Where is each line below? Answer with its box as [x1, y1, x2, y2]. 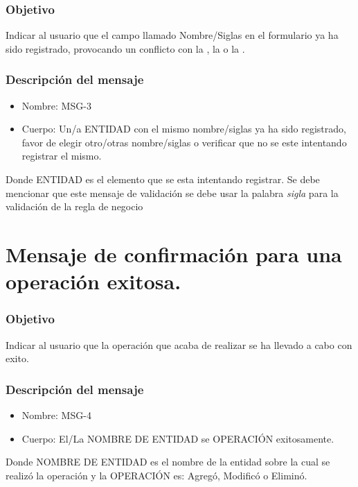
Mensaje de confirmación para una [6, 239, 342, 268]
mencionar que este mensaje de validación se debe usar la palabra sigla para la [6, 185, 339, 200]
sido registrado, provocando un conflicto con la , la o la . [6, 41, 245, 55]
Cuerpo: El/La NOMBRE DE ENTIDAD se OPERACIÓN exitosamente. [21, 431, 334, 445]
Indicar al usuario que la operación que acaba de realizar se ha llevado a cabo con [6, 337, 352, 352]
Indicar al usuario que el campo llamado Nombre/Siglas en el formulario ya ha [6, 28, 339, 42]
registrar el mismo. [21, 148, 102, 163]
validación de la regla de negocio [6, 199, 143, 214]
